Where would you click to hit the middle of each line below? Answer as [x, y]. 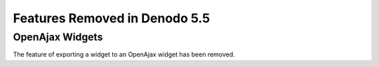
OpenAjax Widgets [58, 37]
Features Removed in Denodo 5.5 [112, 18]
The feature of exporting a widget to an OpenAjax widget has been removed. [124, 54]
